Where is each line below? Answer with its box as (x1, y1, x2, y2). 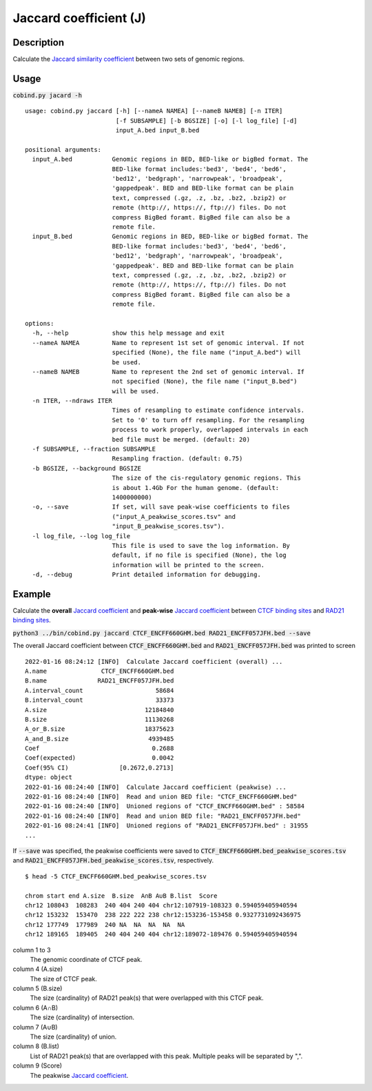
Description (12, 37, 65, 48)
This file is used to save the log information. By (112, 542, 291, 549)
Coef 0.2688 (25, 745, 174, 752)
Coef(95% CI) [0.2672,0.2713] (25, 763, 174, 771)
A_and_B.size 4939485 (25, 735, 174, 743)
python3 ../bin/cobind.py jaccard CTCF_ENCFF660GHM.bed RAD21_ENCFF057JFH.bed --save (12, 629, 311, 637)
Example (12, 588, 51, 600)
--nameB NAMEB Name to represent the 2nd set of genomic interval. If (32, 368, 305, 375)
